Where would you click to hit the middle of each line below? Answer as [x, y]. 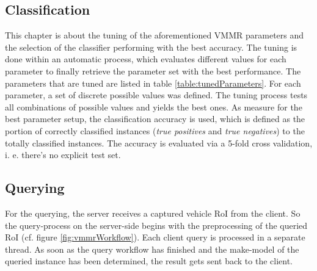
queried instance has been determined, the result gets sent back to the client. [149, 261]
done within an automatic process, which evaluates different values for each [146, 59]
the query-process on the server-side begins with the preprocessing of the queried [156, 225]
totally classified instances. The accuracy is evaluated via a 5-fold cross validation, [159, 143]
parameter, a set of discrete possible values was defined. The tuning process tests [156, 95]
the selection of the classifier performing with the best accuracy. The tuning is [151, 47]
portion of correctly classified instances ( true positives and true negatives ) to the [155, 130]
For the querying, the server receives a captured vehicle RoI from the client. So [153, 213]
